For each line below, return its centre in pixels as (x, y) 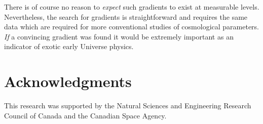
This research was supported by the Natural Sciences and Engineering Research (128, 106)
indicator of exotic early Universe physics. (69, 46)
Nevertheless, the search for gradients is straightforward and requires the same (126, 16)
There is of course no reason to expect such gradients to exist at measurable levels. (132, 7)
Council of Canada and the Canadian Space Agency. (85, 115)
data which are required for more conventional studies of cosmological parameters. (132, 27)
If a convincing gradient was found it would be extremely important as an (119, 36)
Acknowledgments (68, 81)
